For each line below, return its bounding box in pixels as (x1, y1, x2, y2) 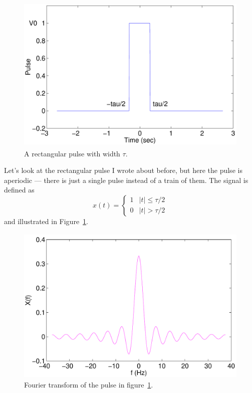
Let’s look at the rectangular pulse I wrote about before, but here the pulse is (4, 165, 242, 175)
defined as (4, 184, 35, 195)
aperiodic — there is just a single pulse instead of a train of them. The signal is (4, 174, 248, 185)
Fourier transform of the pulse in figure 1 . (24, 379, 153, 390)
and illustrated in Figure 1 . (4, 216, 89, 226)
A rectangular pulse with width (24, 148, 120, 158)
